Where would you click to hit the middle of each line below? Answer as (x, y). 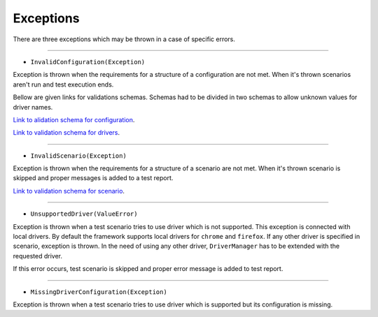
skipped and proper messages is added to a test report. (93, 178)
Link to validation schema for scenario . (69, 191)
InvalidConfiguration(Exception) (88, 62)
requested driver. (38, 256)
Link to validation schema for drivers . (66, 133)
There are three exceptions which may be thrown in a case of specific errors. (124, 39)
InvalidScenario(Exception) (79, 156)
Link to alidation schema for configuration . (74, 119)
